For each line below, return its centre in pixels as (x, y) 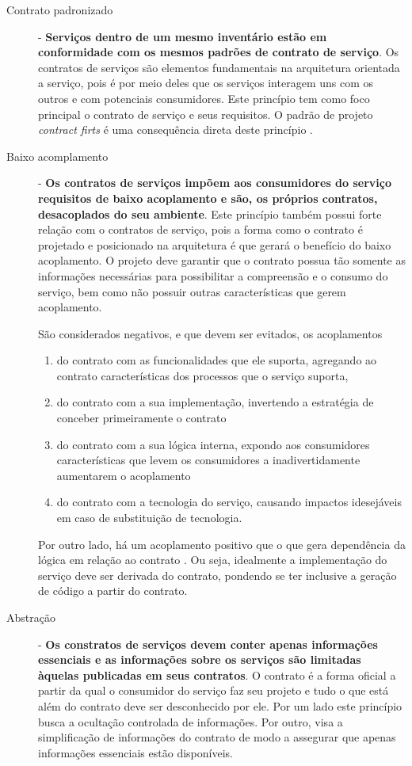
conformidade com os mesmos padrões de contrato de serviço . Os (219, 52)
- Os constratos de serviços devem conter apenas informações (208, 644)
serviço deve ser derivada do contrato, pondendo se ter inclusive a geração (217, 575)
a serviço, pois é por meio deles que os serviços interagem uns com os (206, 83)
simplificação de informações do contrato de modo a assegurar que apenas (217, 737)
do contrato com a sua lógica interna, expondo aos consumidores (213, 444)
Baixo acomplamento (57, 156)
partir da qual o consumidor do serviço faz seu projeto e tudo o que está (214, 690)
